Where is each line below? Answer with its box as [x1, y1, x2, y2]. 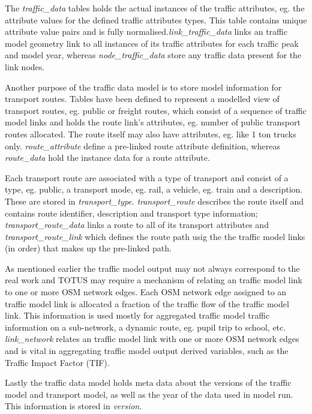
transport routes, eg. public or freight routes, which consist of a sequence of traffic [5, 104, 307, 116]
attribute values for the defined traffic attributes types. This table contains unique [5, 13, 307, 26]
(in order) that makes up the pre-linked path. [5, 242, 172, 254]
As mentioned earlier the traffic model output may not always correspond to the [5, 262, 300, 274]
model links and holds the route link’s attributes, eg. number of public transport [5, 116, 301, 128]
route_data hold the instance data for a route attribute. [5, 151, 210, 164]
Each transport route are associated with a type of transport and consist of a [5, 171, 289, 184]
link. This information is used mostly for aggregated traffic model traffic [5, 309, 270, 322]
